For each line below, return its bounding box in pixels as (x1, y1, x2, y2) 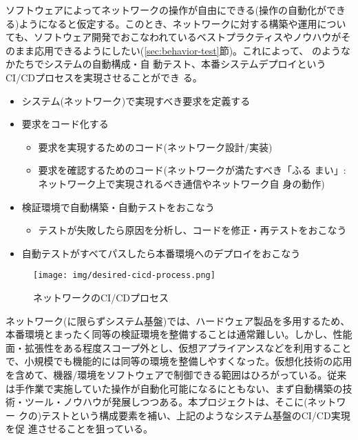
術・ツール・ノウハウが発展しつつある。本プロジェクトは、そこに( (6, 394, 308, 409)
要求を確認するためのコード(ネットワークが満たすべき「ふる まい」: (38, 163, 346, 177)
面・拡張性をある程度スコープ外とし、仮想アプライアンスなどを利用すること (6, 340, 352, 354)
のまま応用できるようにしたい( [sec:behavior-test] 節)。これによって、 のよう (6, 43, 341, 57)
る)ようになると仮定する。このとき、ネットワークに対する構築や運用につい (6, 16, 346, 30)
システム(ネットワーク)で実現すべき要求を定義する (21, 93, 251, 108)
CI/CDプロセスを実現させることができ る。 (6, 70, 202, 84)
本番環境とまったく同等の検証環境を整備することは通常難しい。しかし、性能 (6, 327, 352, 341)
